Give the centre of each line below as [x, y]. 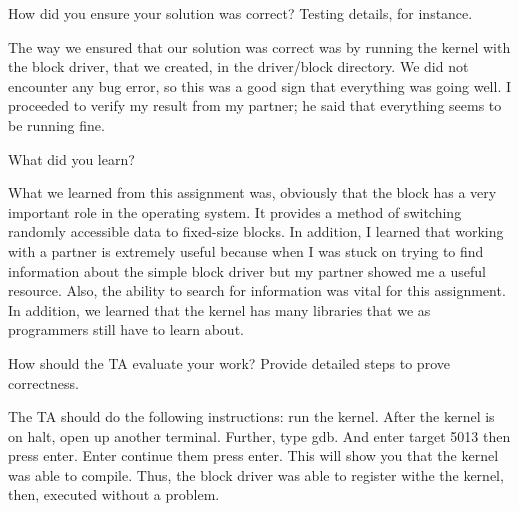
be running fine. [56, 124]
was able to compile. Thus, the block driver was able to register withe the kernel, [256, 474]
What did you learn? [71, 158]
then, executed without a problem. [114, 494]
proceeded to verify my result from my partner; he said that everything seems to [255, 105]
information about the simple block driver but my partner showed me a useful [247, 270]
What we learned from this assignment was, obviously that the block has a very [252, 192]
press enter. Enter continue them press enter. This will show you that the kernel [253, 455]
